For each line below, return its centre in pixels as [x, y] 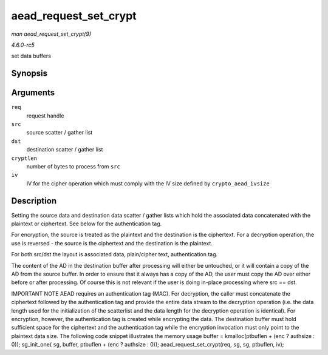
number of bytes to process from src [73, 166]
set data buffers [31, 56]
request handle [45, 116]
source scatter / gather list [60, 133]
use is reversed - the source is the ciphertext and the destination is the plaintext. [112, 243]
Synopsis [29, 74]
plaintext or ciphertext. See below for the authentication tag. [87, 224]
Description [34, 201]
